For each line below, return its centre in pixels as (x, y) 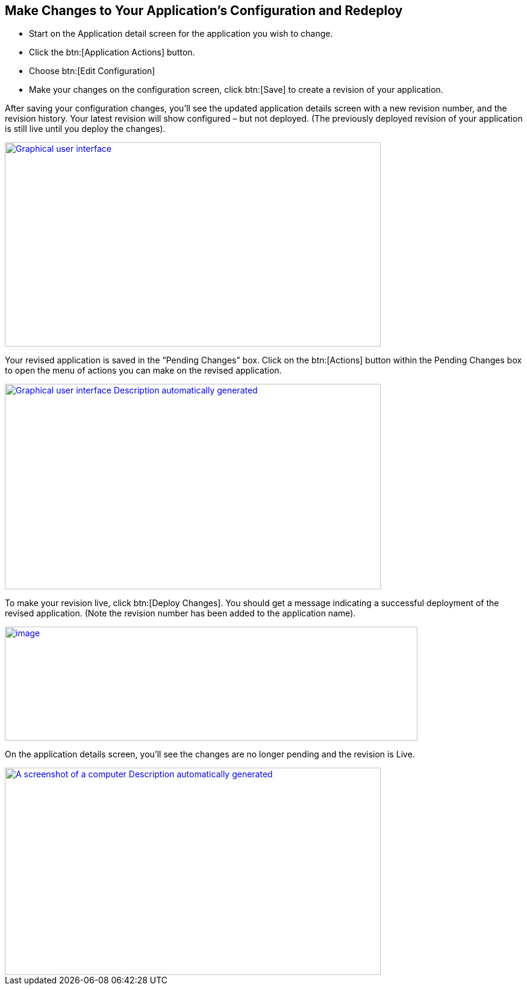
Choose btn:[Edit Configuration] (92, 71)
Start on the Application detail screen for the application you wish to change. (181, 34)
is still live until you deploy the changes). (85, 129)
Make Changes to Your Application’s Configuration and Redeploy (204, 11)
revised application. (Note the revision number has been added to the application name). (180, 613)
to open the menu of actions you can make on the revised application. (143, 371)
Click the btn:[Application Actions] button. (112, 52)
